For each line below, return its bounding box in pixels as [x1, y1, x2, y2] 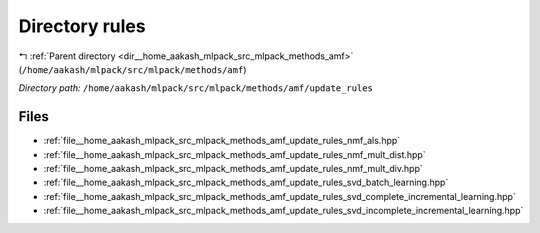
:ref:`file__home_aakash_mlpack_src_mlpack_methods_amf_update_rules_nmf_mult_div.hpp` [43, 163, 424, 175]
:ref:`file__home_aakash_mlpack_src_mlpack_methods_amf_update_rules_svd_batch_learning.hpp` [43, 176, 449, 189]
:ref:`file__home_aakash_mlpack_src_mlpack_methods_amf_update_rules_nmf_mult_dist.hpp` [43, 148, 426, 160]
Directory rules [18, 15, 146, 37]
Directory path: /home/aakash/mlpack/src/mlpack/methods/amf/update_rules [18, 82, 374, 94]
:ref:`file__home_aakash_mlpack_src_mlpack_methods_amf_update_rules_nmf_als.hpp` [43, 135, 401, 147]
